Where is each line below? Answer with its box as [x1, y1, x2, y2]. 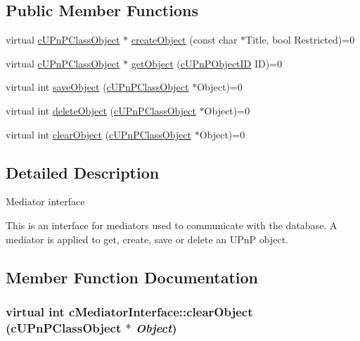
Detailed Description [6, 161, 160, 183]
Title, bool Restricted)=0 [245, 32, 355, 47]
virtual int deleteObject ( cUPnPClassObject [6, 103, 196, 117]
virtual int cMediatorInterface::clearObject [6, 302, 253, 320]
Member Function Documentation [6, 266, 259, 288]
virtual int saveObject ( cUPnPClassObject [6, 79, 189, 94]
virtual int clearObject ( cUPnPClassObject [6, 127, 191, 141]
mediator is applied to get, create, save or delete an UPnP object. [6, 231, 288, 246]
